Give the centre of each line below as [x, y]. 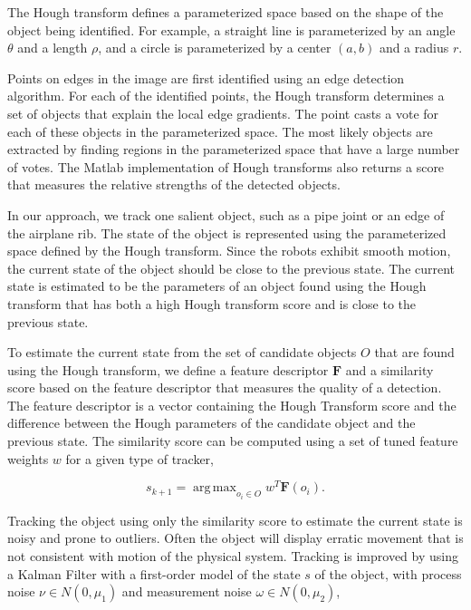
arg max [215, 488]
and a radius [414, 48]
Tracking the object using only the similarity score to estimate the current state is [235, 520]
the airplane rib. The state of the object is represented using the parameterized [227, 232]
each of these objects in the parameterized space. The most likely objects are [220, 131]
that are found [414, 352]
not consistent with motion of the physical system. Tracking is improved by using [233, 555]
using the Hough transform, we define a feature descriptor [168, 369]
